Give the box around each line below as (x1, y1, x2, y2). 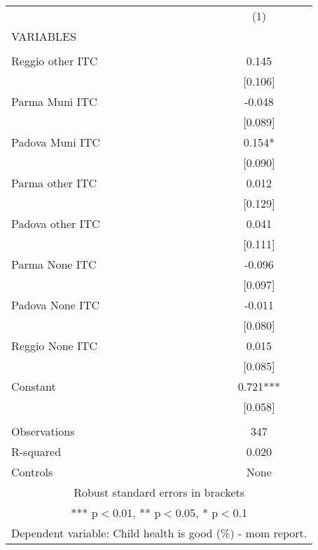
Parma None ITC (11, 256, 97, 272)
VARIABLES (11, 28, 76, 44)
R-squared (11, 443, 62, 460)
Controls (11, 464, 53, 480)
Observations (11, 423, 75, 439)
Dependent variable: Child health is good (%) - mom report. (11, 525, 307, 541)
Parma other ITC (11, 175, 97, 191)
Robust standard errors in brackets (74, 484, 245, 500)
